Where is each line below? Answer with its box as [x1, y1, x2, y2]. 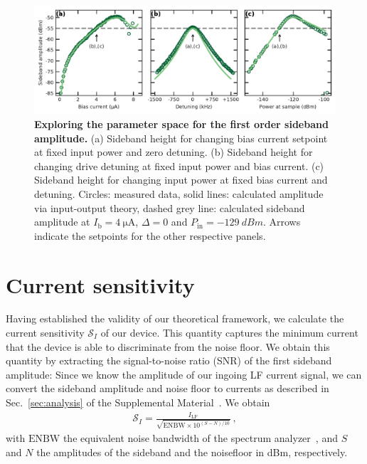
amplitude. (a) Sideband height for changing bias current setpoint [34, 130, 328, 145]
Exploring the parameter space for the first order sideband [34, 116, 329, 131]
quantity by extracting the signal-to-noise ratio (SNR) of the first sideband [6, 353, 332, 368]
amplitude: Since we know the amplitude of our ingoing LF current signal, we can [6, 367, 362, 381]
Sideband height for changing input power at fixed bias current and [34, 172, 328, 187]
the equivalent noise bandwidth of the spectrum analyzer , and [63, 431, 338, 445]
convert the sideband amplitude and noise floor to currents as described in [6, 381, 329, 396]
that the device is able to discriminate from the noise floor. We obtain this [6, 339, 330, 354]
